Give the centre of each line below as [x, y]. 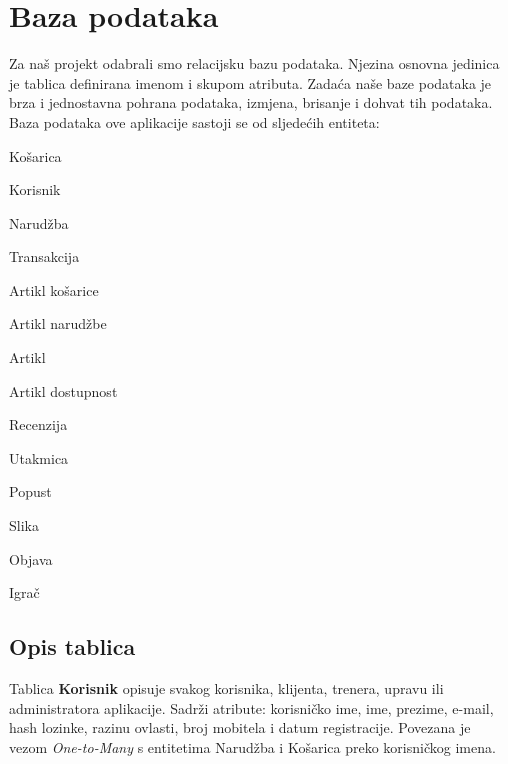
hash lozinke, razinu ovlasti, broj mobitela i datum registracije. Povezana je [240, 727]
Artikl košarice [54, 289]
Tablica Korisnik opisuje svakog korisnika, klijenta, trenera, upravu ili [226, 688]
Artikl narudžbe [58, 323]
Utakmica [39, 457]
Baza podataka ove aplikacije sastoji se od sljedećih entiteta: [194, 121]
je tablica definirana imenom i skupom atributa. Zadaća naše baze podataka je [250, 82]
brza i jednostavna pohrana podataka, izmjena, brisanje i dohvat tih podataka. [251, 102]
